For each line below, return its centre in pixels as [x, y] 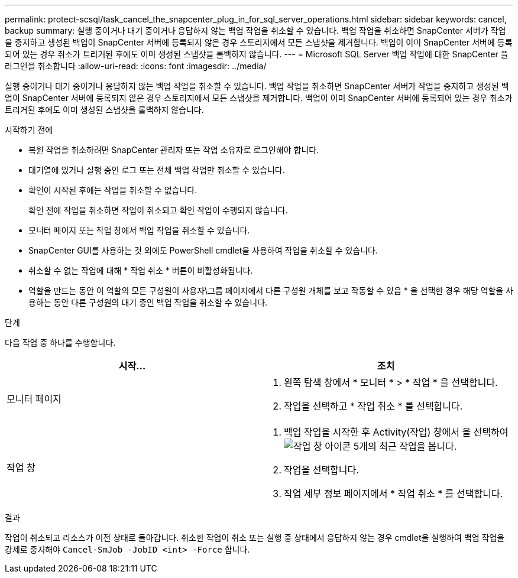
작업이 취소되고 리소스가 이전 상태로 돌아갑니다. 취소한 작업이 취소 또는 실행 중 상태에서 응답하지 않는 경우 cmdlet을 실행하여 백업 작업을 [255, 538]
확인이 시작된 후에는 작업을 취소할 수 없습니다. [113, 190]
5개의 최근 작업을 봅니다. [405, 446]
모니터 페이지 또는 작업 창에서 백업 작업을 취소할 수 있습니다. [139, 230]
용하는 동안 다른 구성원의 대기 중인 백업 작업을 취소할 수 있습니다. [148, 302]
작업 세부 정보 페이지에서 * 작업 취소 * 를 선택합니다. [394, 493]
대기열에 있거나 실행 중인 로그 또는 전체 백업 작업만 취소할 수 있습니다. [157, 170]
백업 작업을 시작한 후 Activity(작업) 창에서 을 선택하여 [396, 432]
